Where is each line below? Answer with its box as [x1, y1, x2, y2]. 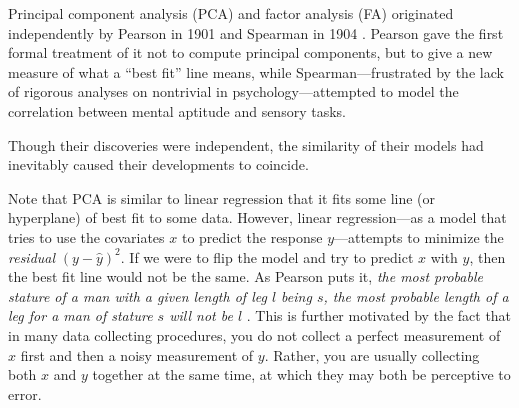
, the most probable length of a [323, 285, 509, 306]
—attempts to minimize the [334, 226, 504, 247]
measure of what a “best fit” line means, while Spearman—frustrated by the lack [8, 61, 504, 82]
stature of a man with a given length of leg [8, 285, 267, 306]
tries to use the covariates [8, 226, 165, 247]
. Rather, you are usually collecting [264, 344, 480, 365]
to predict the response [181, 226, 323, 247]
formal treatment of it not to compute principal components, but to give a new [8, 42, 493, 63]
